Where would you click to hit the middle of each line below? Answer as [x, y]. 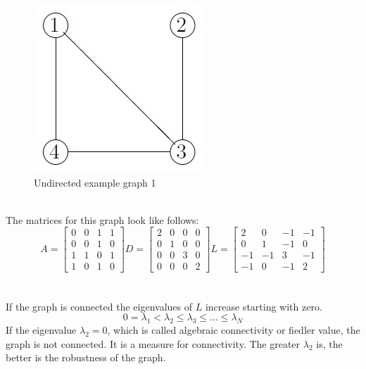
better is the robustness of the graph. [86, 357]
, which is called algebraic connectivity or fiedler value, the [234, 330]
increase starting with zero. [264, 306]
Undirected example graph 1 [95, 182]
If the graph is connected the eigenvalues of [99, 306]
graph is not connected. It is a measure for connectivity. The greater [153, 343]
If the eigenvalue [41, 330]
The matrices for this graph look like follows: [102, 219]
